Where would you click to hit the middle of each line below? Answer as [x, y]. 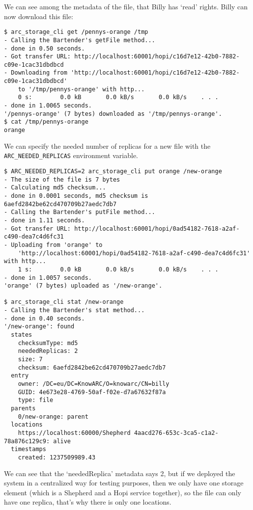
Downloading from [39, 73]
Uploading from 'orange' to [57, 245]
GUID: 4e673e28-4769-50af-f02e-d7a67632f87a [92, 392]
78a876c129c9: [27, 441]
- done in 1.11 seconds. [44, 220]
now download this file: [39, 16]
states [22, 335]
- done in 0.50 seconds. [44, 48]
